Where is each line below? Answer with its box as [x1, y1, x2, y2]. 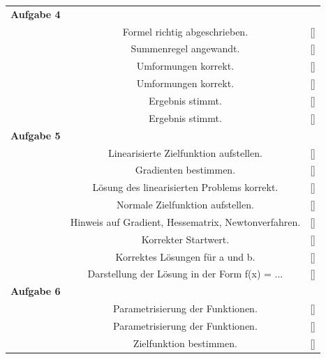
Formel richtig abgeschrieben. [122, 24, 249, 38]
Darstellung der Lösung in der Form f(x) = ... [87, 266, 283, 281]
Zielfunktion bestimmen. [133, 335, 237, 350]
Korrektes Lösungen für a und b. [115, 249, 255, 263]
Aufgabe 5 [10, 128, 61, 142]
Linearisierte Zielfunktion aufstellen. [108, 145, 262, 160]
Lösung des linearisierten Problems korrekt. [92, 180, 279, 194]
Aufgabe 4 [10, 6, 61, 21]
